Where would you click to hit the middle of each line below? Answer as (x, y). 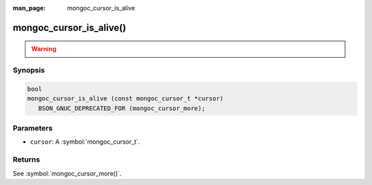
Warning (44, 49)
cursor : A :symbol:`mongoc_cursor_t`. (85, 142)
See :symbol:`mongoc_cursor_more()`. (67, 173)
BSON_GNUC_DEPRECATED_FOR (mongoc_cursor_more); (122, 108)
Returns (27, 160)
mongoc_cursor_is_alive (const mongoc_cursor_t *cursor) (125, 99)
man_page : (29, 8)
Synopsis (29, 70)
